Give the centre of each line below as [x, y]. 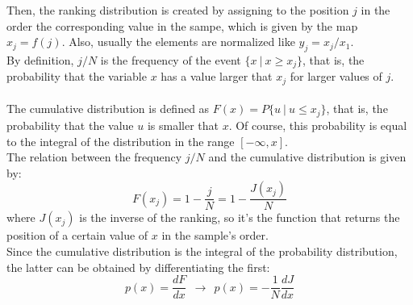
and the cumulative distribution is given [307, 157]
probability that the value [70, 125]
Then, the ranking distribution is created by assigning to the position [178, 10]
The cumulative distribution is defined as [108, 109]
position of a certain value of [77, 235]
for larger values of [336, 76]
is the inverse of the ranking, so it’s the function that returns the [240, 217]
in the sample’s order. [215, 235]
